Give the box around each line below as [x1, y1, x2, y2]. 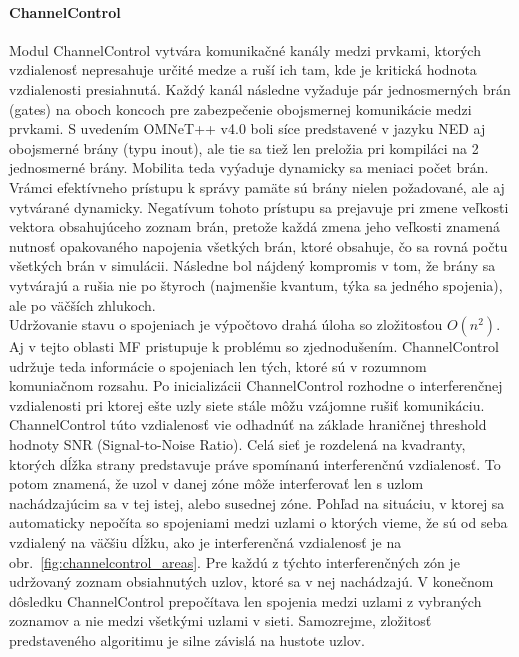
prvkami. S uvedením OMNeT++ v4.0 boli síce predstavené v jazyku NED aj [9, 118, 486, 139]
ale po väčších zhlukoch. [9, 294, 156, 315]
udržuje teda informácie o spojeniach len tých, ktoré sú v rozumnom [9, 355, 427, 376]
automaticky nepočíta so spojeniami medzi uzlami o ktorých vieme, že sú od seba [9, 512, 508, 533]
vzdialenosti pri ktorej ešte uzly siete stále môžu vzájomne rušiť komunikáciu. [9, 394, 485, 415]
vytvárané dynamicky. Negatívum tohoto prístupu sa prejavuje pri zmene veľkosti [9, 196, 509, 217]
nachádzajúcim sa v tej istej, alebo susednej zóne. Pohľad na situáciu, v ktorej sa [9, 492, 505, 513]
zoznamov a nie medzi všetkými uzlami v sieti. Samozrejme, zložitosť [9, 610, 432, 631]
